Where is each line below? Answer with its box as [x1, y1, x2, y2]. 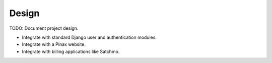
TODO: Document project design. [9, 25, 79, 31]
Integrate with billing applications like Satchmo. [22, 48, 120, 54]
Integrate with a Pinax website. [22, 41, 86, 47]
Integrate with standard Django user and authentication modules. [22, 34, 157, 40]
